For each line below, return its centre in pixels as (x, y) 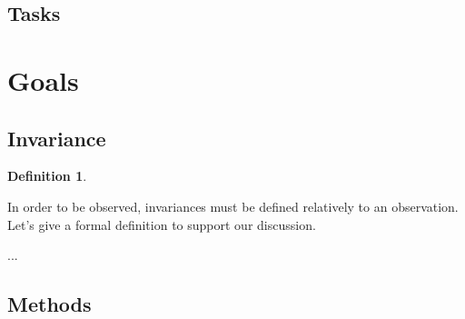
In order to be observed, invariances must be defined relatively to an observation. (233, 206)
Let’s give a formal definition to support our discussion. (162, 224)
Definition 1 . (47, 176)
